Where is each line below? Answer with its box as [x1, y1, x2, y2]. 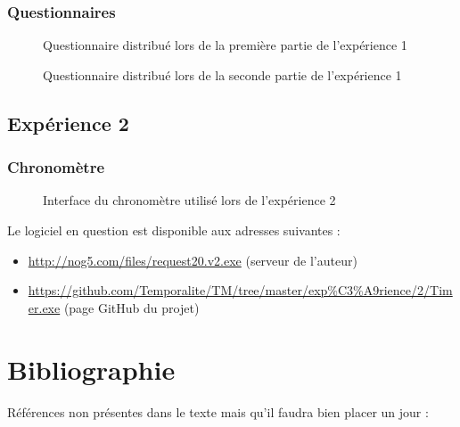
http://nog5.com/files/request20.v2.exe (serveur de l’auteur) [28, 250, 357, 269]
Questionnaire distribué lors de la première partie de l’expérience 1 [43, 36, 407, 54]
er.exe [28, 298, 61, 316]
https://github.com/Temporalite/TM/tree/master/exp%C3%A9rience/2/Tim [28, 281, 453, 300]
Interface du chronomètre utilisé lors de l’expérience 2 [43, 191, 336, 209]
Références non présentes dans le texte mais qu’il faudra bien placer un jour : [7, 402, 429, 421]
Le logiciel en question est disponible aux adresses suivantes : [7, 221, 341, 239]
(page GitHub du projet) [63, 298, 200, 316]
